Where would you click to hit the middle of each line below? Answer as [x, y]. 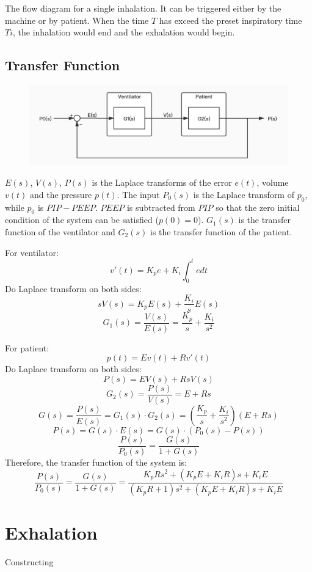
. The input [138, 194]
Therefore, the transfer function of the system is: [96, 462]
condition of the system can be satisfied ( [82, 220]
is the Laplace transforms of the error [162, 182]
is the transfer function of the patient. [221, 232]
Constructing [29, 561]
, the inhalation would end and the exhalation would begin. [124, 32]
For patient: [27, 347]
